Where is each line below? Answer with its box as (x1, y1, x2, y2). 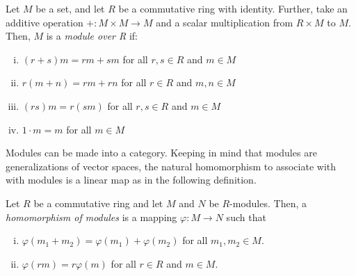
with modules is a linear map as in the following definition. (6, 172, 257, 187)
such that (226, 209, 266, 224)
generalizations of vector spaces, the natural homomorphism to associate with (6, 159, 337, 173)
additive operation (6, 15, 83, 29)
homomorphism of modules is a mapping (6, 209, 177, 224)
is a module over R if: (46, 29, 138, 43)
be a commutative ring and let (33, 195, 163, 210)
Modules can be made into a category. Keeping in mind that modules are (6, 145, 317, 160)
